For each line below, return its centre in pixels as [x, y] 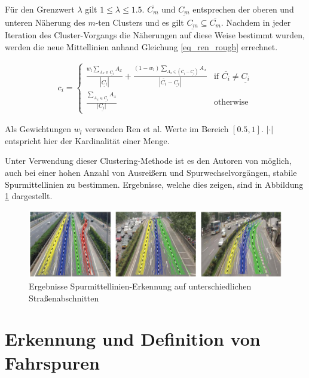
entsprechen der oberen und [243, 9]
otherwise [231, 103]
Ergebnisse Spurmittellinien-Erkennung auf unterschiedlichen [140, 286]
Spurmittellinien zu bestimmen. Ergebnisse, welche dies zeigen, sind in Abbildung [154, 184]
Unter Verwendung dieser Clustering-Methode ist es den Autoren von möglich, [148, 161]
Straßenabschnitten [64, 298]
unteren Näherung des [45, 22]
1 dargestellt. [29, 196]
